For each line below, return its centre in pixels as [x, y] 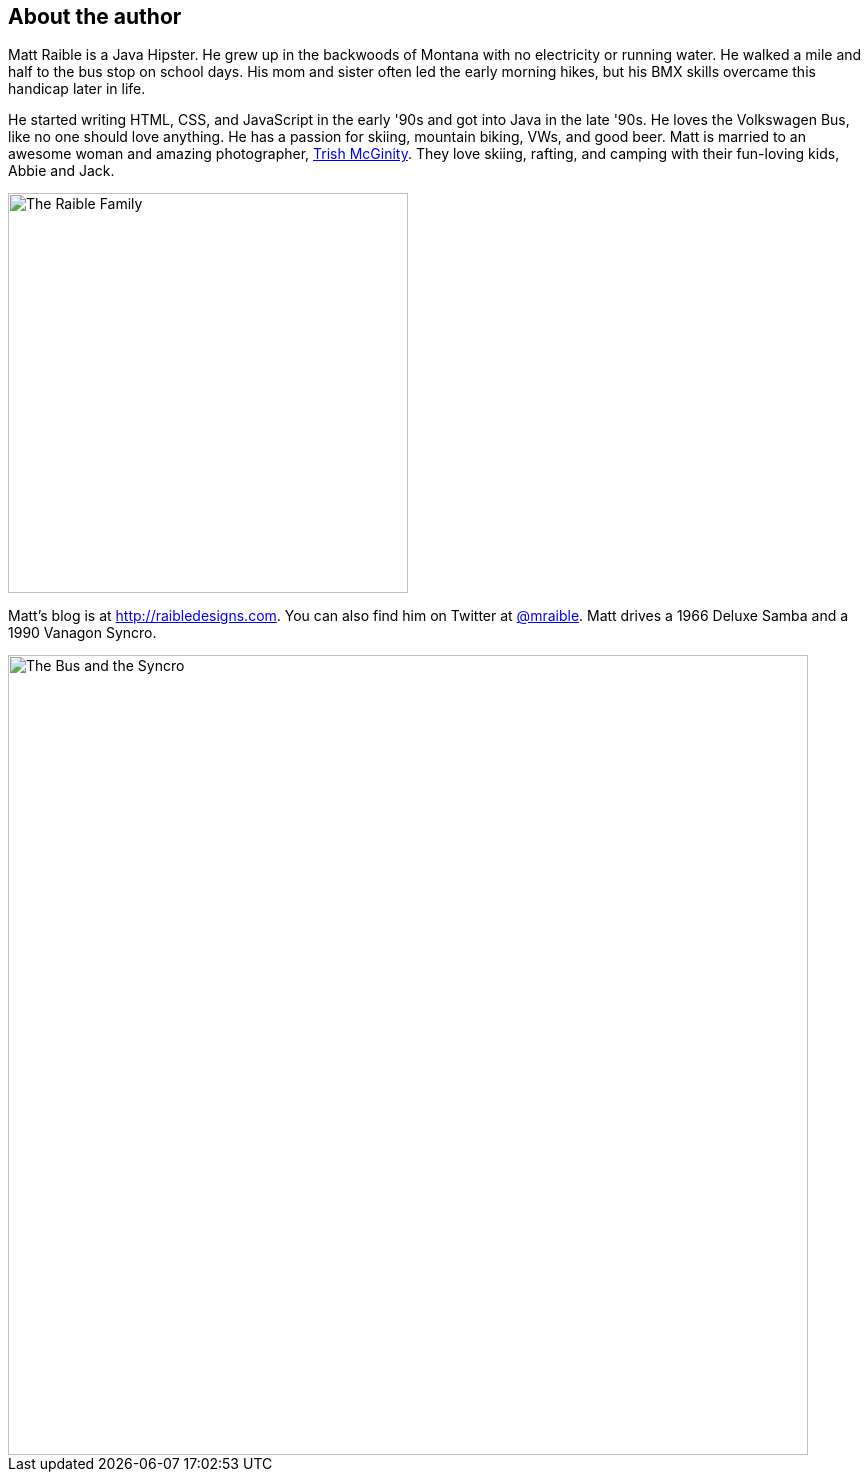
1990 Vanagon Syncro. [82, 633]
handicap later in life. [77, 89]
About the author [95, 16]
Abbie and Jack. [61, 171]
